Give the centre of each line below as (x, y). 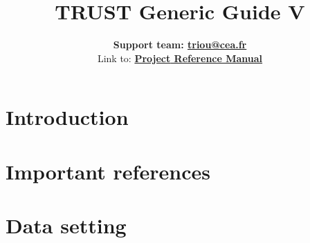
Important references (108, 171)
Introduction (67, 117)
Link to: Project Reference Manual (180, 58)
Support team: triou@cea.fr (180, 45)
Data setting (66, 225)
